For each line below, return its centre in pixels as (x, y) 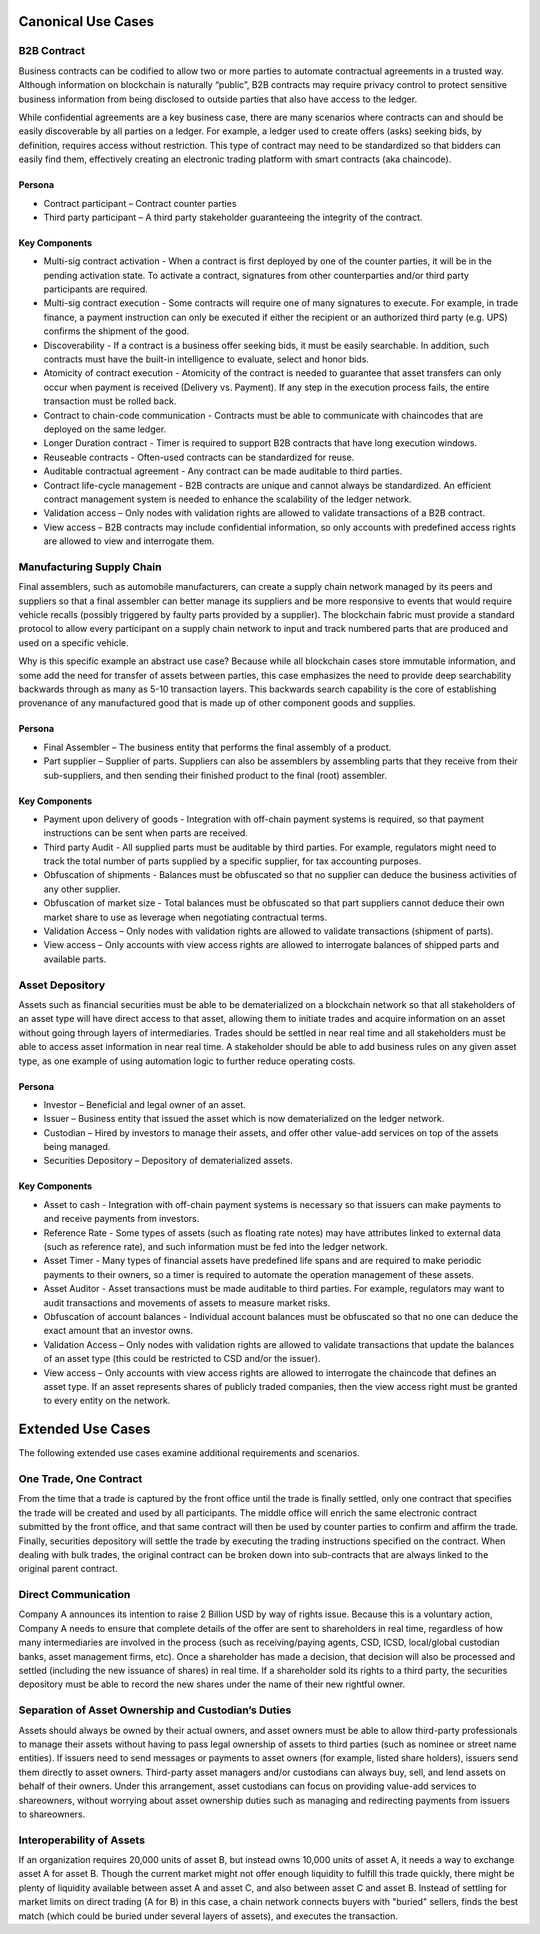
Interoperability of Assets (81, 1840)
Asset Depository (62, 985)
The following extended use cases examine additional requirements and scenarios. (189, 1453)
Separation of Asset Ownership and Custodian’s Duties (155, 1710)
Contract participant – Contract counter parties (140, 203)
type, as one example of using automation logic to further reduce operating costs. (187, 1061)
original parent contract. (68, 1569)
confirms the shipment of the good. (116, 331)
